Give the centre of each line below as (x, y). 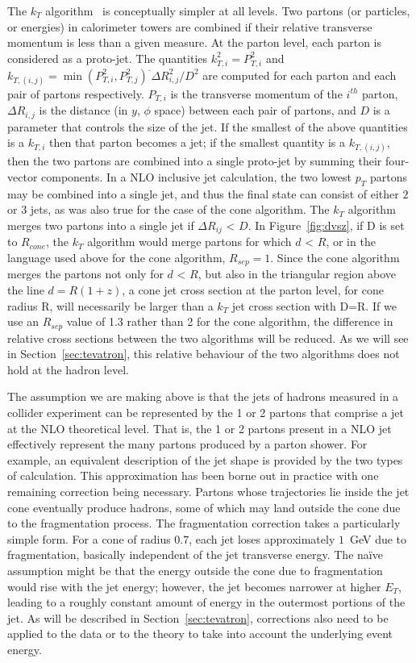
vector (23, 176)
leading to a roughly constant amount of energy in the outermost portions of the (206, 602)
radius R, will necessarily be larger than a (110, 305)
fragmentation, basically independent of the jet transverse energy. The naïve (195, 555)
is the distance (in (83, 110)
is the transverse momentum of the (256, 93)
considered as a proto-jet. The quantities (108, 58)
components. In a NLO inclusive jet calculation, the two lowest (197, 176)
